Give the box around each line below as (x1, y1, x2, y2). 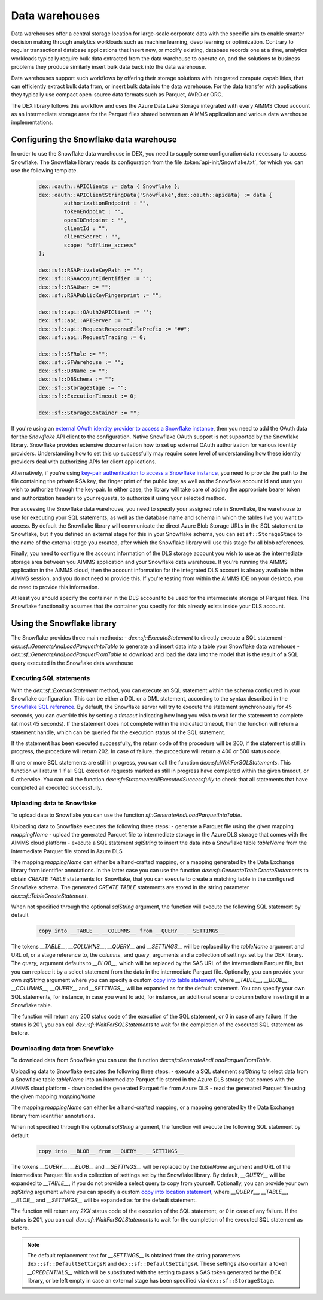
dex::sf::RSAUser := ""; (38, 283, 112, 290)
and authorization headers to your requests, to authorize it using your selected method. (11, 494, 227, 501)
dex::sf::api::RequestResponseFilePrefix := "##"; (38, 325, 191, 332)
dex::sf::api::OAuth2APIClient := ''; (38, 308, 153, 316)
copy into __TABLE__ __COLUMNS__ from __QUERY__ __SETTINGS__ (38, 928, 225, 934)
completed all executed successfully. (11, 784, 103, 791)
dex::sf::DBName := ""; (38, 367, 109, 374)
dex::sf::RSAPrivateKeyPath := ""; (38, 267, 143, 274)
